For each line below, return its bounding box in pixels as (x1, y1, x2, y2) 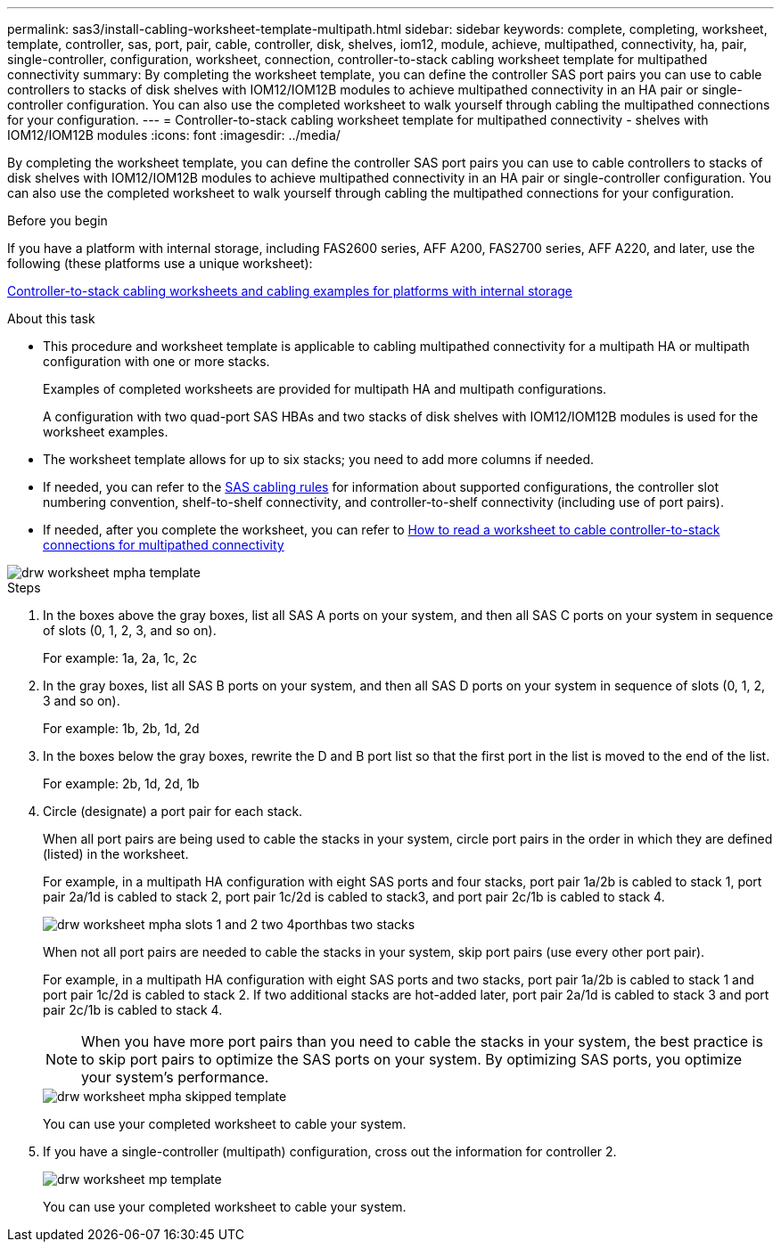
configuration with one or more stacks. (43, 354, 270, 369)
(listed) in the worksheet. (43, 846, 189, 861)
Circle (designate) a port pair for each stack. (43, 804, 303, 819)
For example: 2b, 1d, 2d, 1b (43, 776, 200, 791)
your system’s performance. (81, 1068, 269, 1086)
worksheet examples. (43, 424, 169, 439)
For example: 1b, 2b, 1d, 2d (43, 721, 200, 736)
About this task (7, 311, 95, 326)
